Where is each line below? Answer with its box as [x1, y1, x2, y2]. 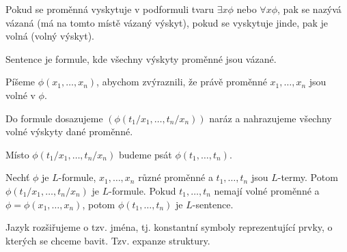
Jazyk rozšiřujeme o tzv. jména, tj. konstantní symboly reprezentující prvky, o [5, 220, 333, 234]
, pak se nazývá [277, 2, 342, 16]
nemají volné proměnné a [214, 183, 320, 197]
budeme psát [118, 147, 172, 161]
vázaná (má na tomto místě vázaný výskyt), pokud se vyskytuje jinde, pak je [5, 15, 329, 29]
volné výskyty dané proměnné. [5, 124, 133, 139]
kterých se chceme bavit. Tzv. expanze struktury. [5, 233, 210, 247]
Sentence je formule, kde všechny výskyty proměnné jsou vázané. [5, 51, 277, 66]
